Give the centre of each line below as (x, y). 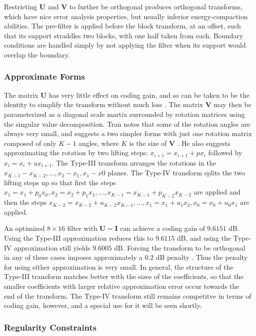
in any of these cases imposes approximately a (73, 257)
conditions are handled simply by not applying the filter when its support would (125, 45)
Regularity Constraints (50, 327)
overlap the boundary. (37, 54)
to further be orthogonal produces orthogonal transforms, (156, 6)
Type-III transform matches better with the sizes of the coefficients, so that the (124, 276)
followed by (225, 153)
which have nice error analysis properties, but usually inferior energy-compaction (126, 16)
